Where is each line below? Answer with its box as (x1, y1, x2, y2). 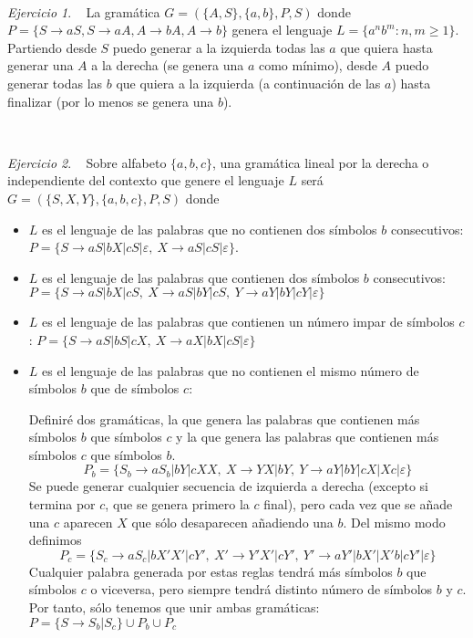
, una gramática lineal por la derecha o (212, 152, 429, 172)
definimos (28, 530, 82, 549)
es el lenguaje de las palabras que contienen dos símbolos (42, 267, 360, 287)
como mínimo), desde (258, 56, 377, 75)
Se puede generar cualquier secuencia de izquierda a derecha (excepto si (28, 476, 428, 496)
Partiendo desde (7, 37, 97, 57)
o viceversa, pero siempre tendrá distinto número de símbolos (90, 580, 433, 599)
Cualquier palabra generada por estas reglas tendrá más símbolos (28, 561, 393, 580)
